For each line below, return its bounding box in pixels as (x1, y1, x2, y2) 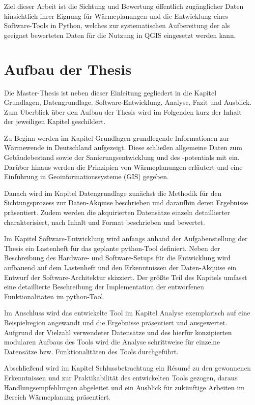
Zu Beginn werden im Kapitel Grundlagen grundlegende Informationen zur (4, 132, 229, 143)
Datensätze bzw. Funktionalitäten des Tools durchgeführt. (4, 346, 179, 356)
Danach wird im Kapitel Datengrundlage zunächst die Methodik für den (4, 187, 222, 198)
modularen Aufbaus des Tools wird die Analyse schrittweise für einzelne (4, 337, 220, 347)
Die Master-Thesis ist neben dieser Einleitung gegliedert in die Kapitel (4, 87, 217, 97)
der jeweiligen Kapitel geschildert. (4, 116, 106, 126)
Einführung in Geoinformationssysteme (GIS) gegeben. (4, 171, 169, 182)
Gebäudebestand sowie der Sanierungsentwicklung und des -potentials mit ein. (4, 152, 240, 162)
